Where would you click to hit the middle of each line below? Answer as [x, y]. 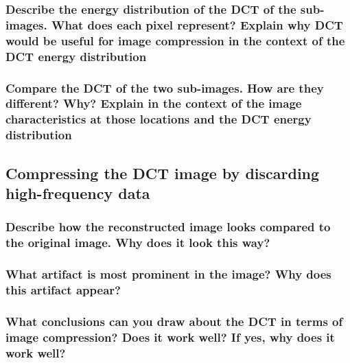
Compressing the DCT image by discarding [163, 173]
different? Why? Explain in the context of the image [154, 103]
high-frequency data [78, 193]
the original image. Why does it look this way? [138, 243]
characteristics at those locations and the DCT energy [159, 119]
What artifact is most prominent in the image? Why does [168, 274]
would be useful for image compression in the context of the [175, 40]
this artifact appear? [63, 290]
